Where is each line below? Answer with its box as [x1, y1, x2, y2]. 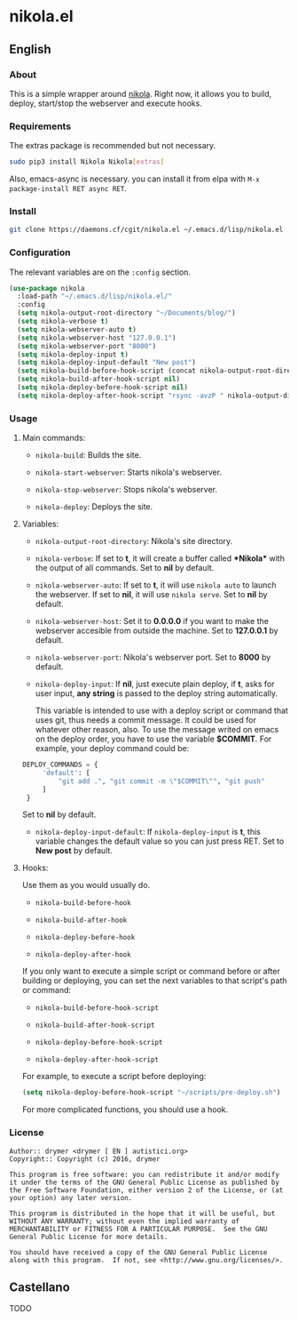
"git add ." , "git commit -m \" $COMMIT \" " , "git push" [58, 776, 265, 786]
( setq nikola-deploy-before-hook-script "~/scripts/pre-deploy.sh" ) [21, 1088, 281, 1097]
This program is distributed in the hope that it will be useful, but [9, 1209, 276, 1218]
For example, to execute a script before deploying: [21, 1071, 207, 1082]
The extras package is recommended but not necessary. [9, 140, 216, 151]
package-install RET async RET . [9, 183, 127, 194]
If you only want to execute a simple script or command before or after [21, 966, 281, 977]
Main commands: [21, 433, 86, 444]
